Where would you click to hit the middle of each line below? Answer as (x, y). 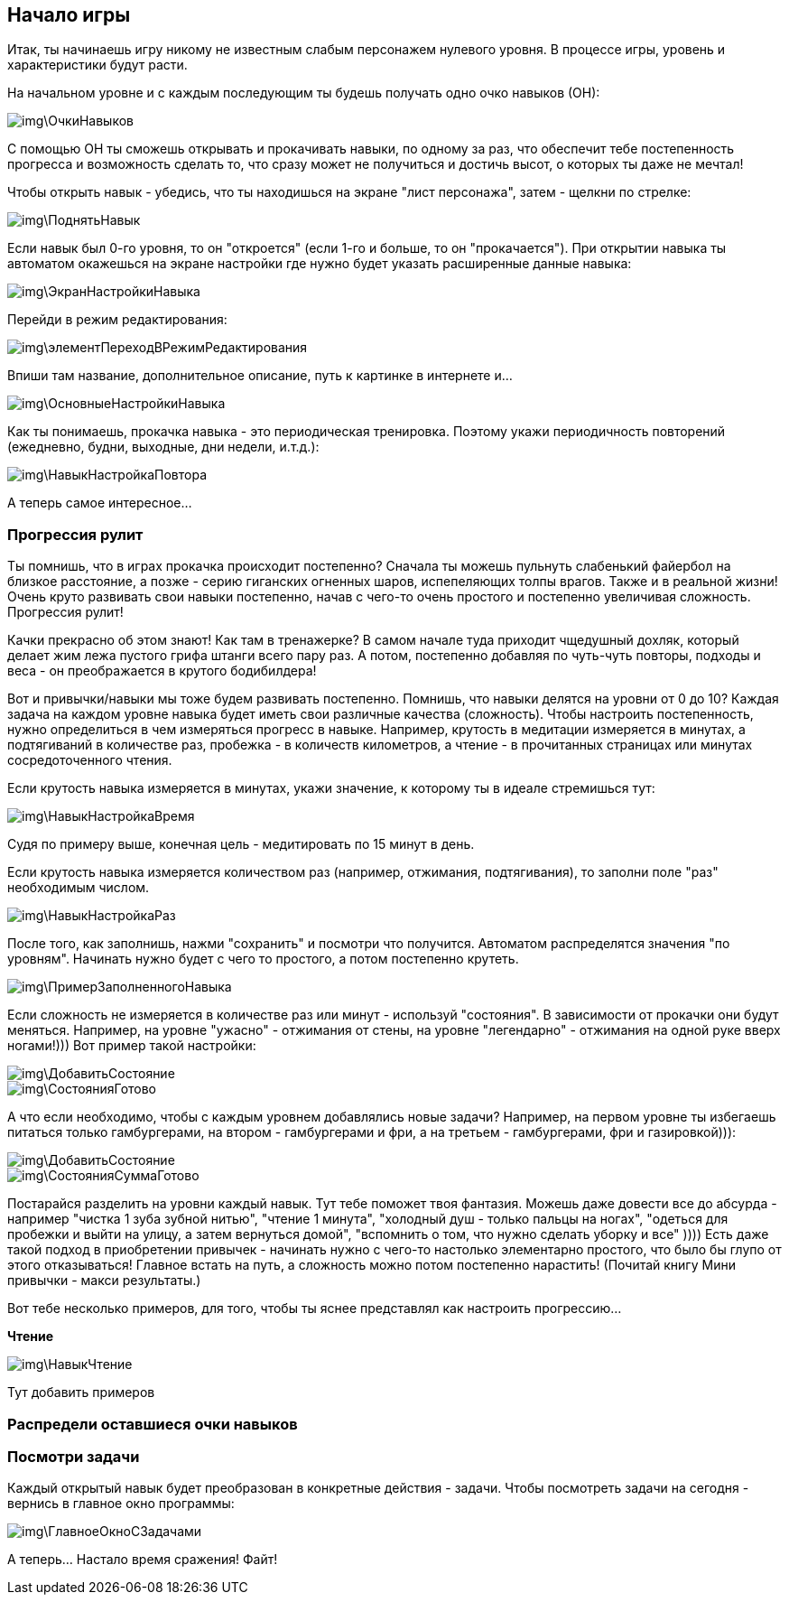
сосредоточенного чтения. (90, 760)
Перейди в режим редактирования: (117, 320)
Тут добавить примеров (81, 1392)
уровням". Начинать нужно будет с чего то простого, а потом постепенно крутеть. (263, 959)
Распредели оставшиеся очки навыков (153, 1424)
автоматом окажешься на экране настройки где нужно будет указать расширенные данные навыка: (320, 264)
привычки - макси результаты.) (104, 1281)
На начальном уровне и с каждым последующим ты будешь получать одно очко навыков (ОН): (304, 93)
